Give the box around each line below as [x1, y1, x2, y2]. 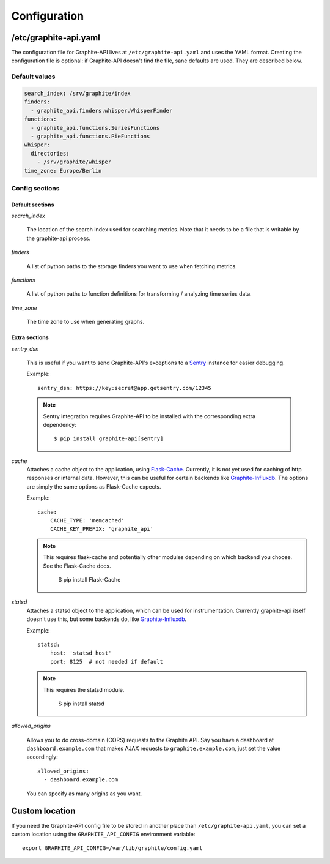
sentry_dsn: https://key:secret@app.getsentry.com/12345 [37, 385, 212, 391]
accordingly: [26, 753, 58, 761]
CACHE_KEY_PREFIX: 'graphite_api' [50, 525, 154, 533]
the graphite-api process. [26, 235, 91, 242]
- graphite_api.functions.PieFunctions [31, 132, 150, 140]
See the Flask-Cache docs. [43, 562, 111, 569]
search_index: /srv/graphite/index [24, 90, 131, 97]
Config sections [11, 184, 60, 192]
